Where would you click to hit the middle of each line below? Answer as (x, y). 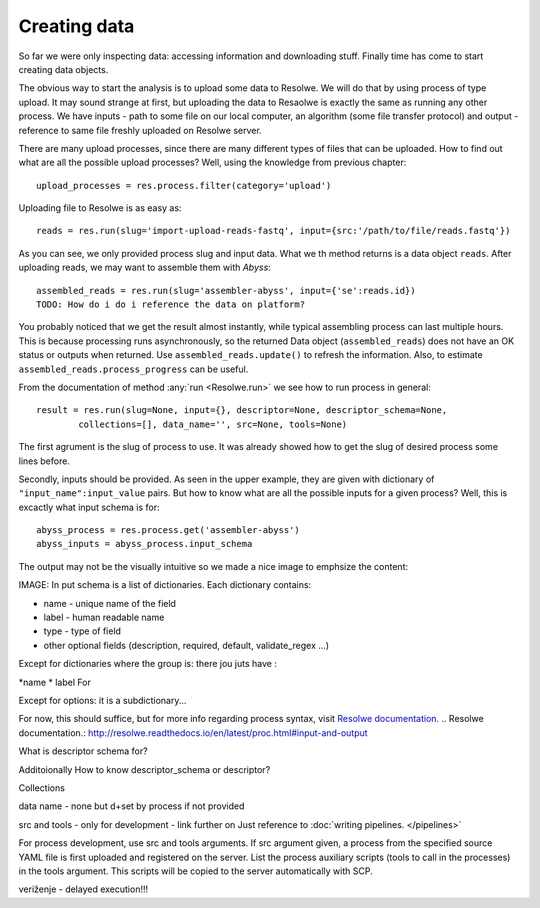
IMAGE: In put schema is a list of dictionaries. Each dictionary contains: (165, 585)
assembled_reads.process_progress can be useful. (133, 369)
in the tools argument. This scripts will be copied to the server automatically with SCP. (196, 871)
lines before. (44, 461)
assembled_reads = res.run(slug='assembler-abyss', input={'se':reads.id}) (226, 290)
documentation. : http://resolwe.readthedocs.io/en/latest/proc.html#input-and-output (193, 732)
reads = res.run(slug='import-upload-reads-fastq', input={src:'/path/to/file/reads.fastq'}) (273, 231)
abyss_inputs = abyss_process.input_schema (144, 544)
